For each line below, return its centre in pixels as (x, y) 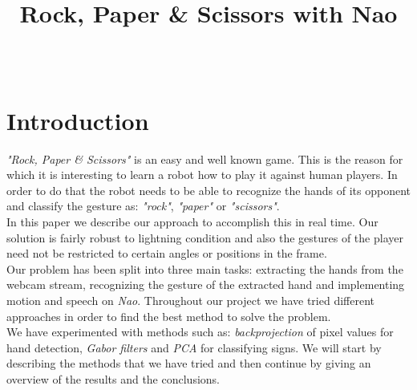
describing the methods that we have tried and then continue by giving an (189, 363)
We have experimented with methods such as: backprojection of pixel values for (200, 332)
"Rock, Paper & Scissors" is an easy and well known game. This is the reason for (205, 158)
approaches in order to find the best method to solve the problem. (169, 316)
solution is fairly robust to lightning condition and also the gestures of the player (205, 237)
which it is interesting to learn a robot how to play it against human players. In (202, 175)
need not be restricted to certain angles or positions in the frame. (167, 253)
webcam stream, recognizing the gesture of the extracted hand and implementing (206, 284)
